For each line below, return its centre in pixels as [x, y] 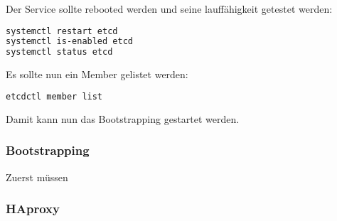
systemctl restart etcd [62, 31]
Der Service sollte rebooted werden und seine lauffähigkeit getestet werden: [169, 9]
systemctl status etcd [59, 52]
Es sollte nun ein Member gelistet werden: [97, 74]
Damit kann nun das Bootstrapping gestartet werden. [123, 118]
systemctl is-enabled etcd [69, 42]
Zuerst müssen [37, 177]
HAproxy [33, 209]
